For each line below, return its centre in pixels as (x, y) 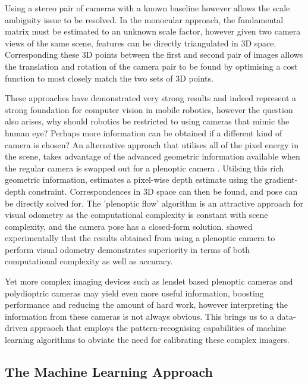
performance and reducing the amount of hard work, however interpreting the (146, 305)
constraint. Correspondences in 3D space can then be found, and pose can (163, 191)
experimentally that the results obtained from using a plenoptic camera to (140, 238)
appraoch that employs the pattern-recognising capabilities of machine (158, 328)
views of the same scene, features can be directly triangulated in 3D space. (141, 43)
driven (16, 328)
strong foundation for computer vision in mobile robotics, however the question (149, 109)
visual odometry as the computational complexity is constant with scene (136, 215)
